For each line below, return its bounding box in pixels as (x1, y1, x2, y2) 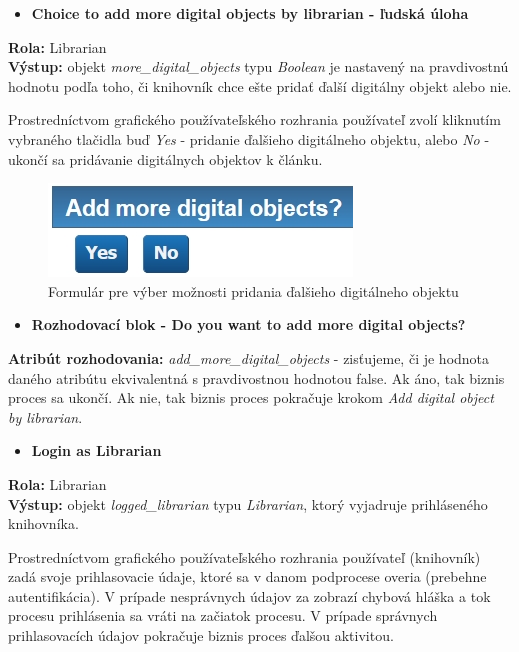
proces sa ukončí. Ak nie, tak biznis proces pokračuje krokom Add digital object (8, 387, 494, 408)
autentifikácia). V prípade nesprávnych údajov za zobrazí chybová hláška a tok (8, 585, 491, 606)
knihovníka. (8, 513, 79, 534)
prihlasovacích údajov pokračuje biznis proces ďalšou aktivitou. (8, 625, 394, 646)
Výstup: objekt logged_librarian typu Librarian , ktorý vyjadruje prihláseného (8, 493, 488, 514)
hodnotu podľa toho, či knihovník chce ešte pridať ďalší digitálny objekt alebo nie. (8, 75, 512, 96)
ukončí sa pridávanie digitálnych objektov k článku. (8, 148, 323, 169)
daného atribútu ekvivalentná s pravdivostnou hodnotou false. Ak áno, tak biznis (8, 367, 505, 388)
